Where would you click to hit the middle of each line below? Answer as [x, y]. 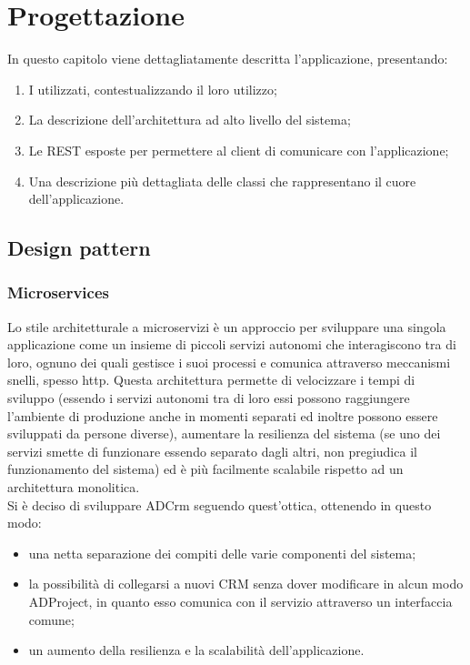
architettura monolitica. [74, 487]
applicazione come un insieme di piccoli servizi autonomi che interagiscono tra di [232, 344]
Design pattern [79, 248]
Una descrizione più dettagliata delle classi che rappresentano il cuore [222, 181]
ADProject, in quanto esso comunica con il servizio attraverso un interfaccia [240, 601]
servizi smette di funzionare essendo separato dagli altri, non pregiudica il [212, 451]
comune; [51, 619]
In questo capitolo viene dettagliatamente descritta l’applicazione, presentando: [228, 59]
